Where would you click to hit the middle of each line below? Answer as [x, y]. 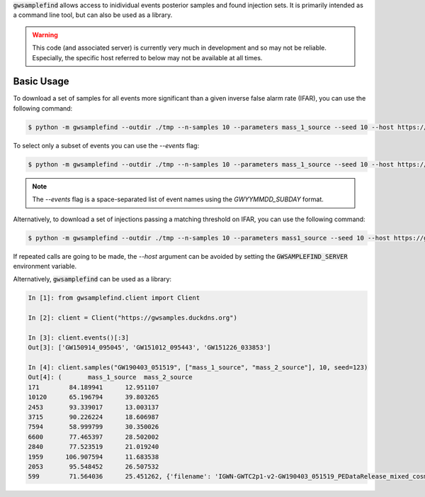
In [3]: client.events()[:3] [79, 337]
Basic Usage [41, 82]
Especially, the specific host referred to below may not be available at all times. [147, 57]
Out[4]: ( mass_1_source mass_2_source [110, 377]
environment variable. [45, 266]
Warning [45, 35]
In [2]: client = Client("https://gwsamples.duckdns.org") [132, 318]
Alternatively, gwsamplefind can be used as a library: [92, 279]
